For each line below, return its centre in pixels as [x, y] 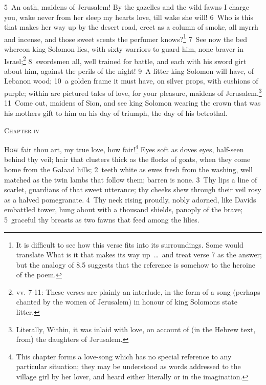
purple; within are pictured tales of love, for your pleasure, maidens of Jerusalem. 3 [133, 92]
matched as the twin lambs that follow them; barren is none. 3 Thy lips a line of [131, 179]
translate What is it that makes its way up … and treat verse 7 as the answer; [139, 255]
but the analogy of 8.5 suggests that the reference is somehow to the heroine [136, 264]
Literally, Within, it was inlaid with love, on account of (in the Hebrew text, [136, 329]
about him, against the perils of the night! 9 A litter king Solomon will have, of [129, 70]
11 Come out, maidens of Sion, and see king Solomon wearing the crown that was [132, 103]
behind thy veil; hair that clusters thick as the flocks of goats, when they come [127, 159]
